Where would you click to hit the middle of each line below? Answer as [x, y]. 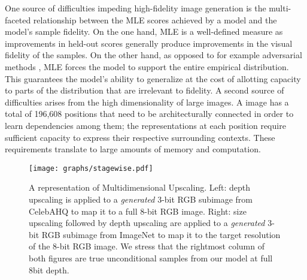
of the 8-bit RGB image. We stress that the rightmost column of [147, 246]
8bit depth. [49, 270]
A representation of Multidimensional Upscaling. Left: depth [139, 187]
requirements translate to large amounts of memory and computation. [133, 149]
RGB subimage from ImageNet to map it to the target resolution [161, 234]
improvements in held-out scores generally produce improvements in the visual [149, 43]
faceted [18, 19]
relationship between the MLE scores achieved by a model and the [155, 19]
